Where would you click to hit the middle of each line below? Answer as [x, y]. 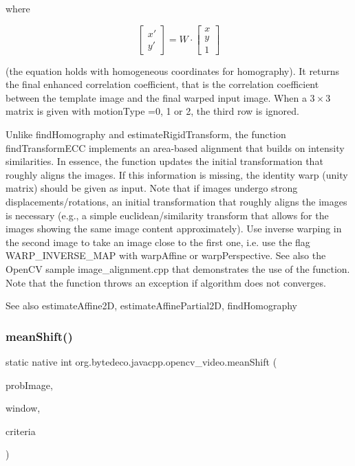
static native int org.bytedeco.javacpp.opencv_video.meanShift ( [141, 362]
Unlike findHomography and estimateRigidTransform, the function [146, 134]
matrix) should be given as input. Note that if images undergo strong [152, 188]
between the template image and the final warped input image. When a [156, 97]
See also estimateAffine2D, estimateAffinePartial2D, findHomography [151, 306]
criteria [21, 431]
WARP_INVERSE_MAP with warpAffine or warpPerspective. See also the [166, 255]
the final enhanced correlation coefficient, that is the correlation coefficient [162, 84]
